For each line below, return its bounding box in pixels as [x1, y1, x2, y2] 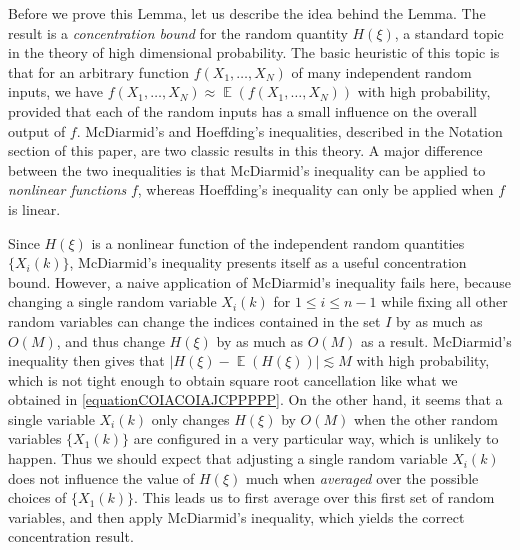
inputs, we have [8, 81, 103, 102]
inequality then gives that [8, 350, 165, 371]
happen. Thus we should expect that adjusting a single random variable [8, 448, 448, 469]
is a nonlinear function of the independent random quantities [91, 232, 465, 253]
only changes [151, 408, 230, 429]
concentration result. [8, 526, 134, 547]
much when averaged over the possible [245, 467, 479, 488]
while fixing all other [381, 291, 508, 312]
